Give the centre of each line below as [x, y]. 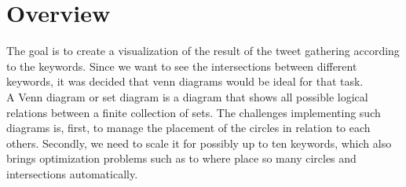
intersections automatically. [72, 173]
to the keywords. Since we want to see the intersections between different [182, 66]
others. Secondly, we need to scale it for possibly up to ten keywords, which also [199, 143]
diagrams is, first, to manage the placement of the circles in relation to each [188, 128]
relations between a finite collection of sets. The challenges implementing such [194, 112]
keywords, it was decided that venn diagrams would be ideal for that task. [185, 81]
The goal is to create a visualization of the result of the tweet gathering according [203, 51]
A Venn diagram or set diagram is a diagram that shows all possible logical [187, 96]
